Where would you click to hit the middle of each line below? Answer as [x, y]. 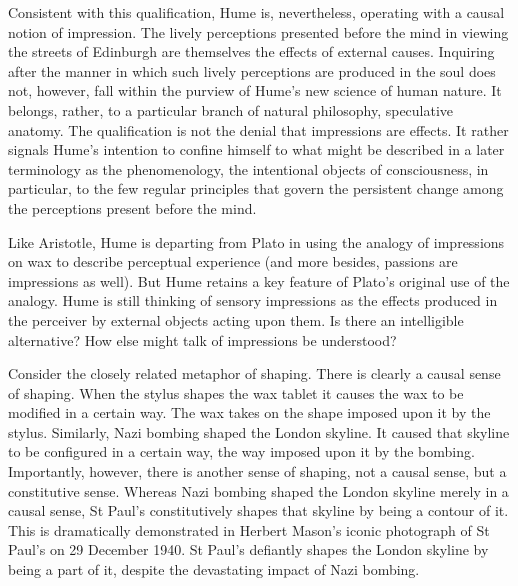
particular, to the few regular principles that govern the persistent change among [256, 188]
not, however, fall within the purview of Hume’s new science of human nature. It [255, 90]
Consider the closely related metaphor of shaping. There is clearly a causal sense [254, 373]
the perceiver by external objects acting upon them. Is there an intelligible [236, 319]
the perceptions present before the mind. [132, 207]
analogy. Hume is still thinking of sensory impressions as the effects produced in [253, 300]
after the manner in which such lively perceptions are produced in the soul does [252, 70]
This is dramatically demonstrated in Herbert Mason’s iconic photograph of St [249, 529]
